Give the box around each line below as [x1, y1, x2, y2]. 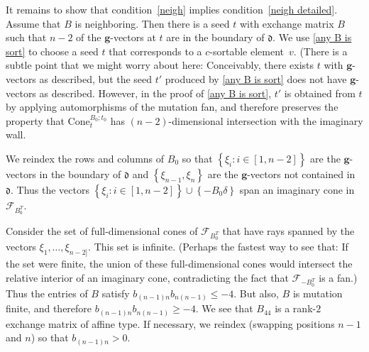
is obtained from [284, 85, 356, 100]
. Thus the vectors [10, 182, 89, 197]
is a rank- [275, 301, 316, 316]
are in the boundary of [166, 30, 265, 45]
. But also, [233, 285, 279, 300]
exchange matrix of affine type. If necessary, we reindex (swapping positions [6, 316, 335, 331]
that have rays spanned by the [222, 224, 355, 238]
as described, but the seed [39, 71, 153, 86]
